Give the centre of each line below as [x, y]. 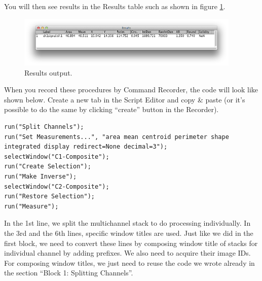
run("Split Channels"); [44, 127]
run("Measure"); [31, 206]
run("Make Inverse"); [41, 177]
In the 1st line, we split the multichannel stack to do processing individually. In [127, 223]
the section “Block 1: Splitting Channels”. [69, 273]
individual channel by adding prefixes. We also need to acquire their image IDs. [127, 253]
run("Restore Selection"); [49, 197]
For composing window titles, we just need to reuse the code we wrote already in [129, 262]
